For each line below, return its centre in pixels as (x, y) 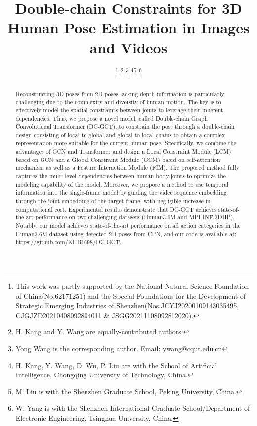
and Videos (128, 47)
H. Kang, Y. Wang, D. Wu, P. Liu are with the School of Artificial (116, 365)
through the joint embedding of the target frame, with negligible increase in (113, 201)
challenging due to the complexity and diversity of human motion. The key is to (118, 102)
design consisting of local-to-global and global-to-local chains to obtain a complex (120, 134)
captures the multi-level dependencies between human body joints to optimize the (121, 176)
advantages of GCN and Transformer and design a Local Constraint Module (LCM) (123, 151)
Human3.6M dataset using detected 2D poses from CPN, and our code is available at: (126, 234)
